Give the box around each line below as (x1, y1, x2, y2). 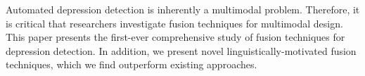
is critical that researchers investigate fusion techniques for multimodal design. (6, 15, 343, 30)
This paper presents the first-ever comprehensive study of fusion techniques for (6, 30, 345, 44)
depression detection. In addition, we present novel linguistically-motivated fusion (6, 43, 357, 58)
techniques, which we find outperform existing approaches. (6, 57, 257, 72)
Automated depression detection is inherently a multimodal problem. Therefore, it (6, 2, 360, 16)
